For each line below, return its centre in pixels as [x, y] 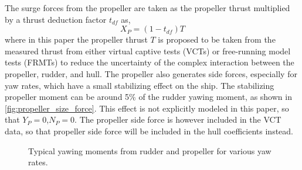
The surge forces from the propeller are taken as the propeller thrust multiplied [147, 8]
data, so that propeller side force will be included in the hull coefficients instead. [149, 131]
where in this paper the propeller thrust [76, 39]
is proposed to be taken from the [217, 39]
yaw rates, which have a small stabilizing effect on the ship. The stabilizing [140, 85]
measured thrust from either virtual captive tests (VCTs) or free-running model [148, 51]
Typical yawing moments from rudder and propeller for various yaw [150, 150]
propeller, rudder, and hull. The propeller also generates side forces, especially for [151, 73]
